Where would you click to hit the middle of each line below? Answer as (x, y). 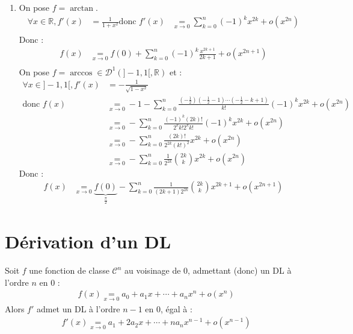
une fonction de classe (69, 270)
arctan (82, 8)
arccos (81, 73)
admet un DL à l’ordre (78, 308)
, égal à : (176, 308)
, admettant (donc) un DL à (240, 270)
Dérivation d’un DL (88, 241)
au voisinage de (153, 270)
